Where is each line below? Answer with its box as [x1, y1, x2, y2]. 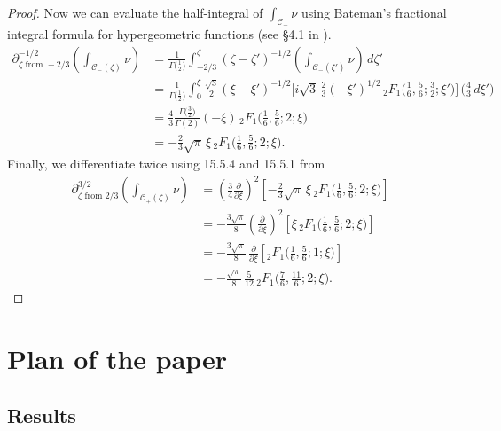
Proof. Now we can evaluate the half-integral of [7, 4, 263, 21]
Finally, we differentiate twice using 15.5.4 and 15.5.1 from [7, 154, 325, 173]
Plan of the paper [7, 341, 228, 377]
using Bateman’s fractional [301, 4, 447, 21]
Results [7, 401, 76, 428]
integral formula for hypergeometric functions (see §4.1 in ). [7, 25, 332, 43]
